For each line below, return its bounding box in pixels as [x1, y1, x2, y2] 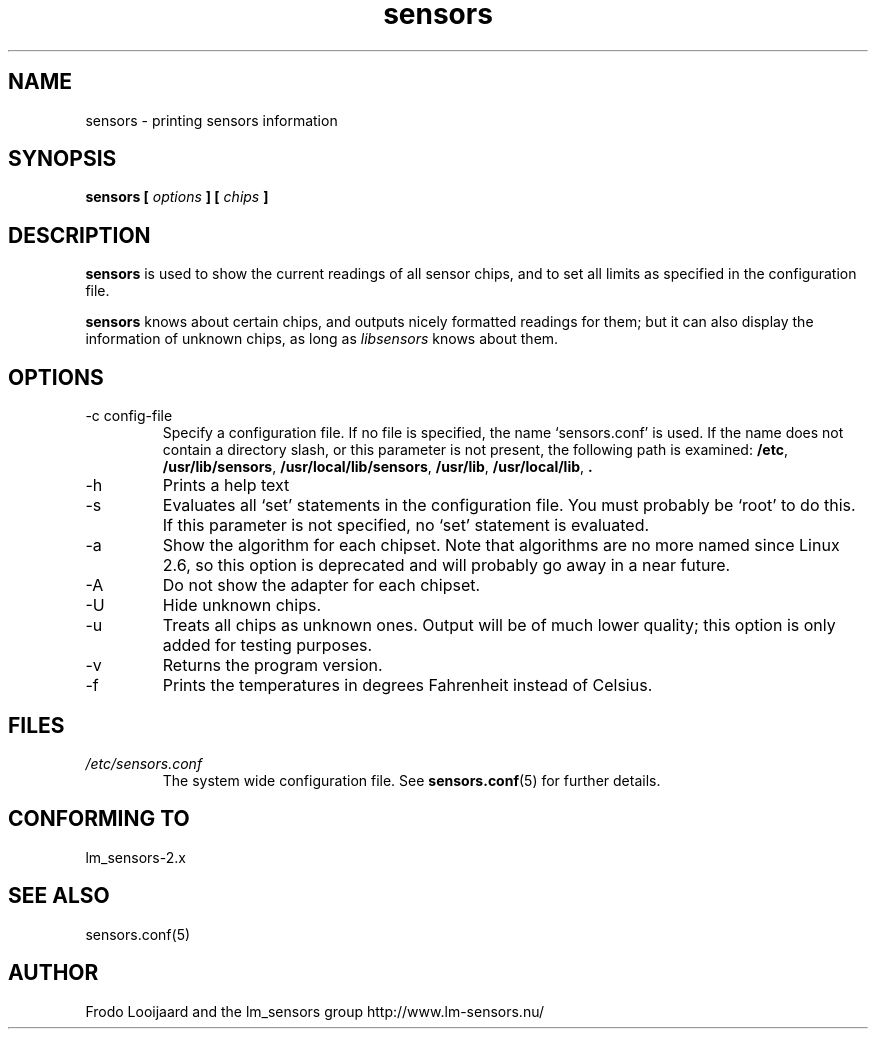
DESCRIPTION [8, 222, 151, 248]
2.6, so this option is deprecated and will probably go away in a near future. [162, 555, 731, 576]
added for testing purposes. [162, 635, 373, 656]
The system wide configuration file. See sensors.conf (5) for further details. [162, 771, 661, 789]
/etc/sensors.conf [85, 754, 203, 772]
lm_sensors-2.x [85, 848, 186, 866]
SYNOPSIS [8, 146, 117, 172]
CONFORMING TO [8, 806, 190, 832]
